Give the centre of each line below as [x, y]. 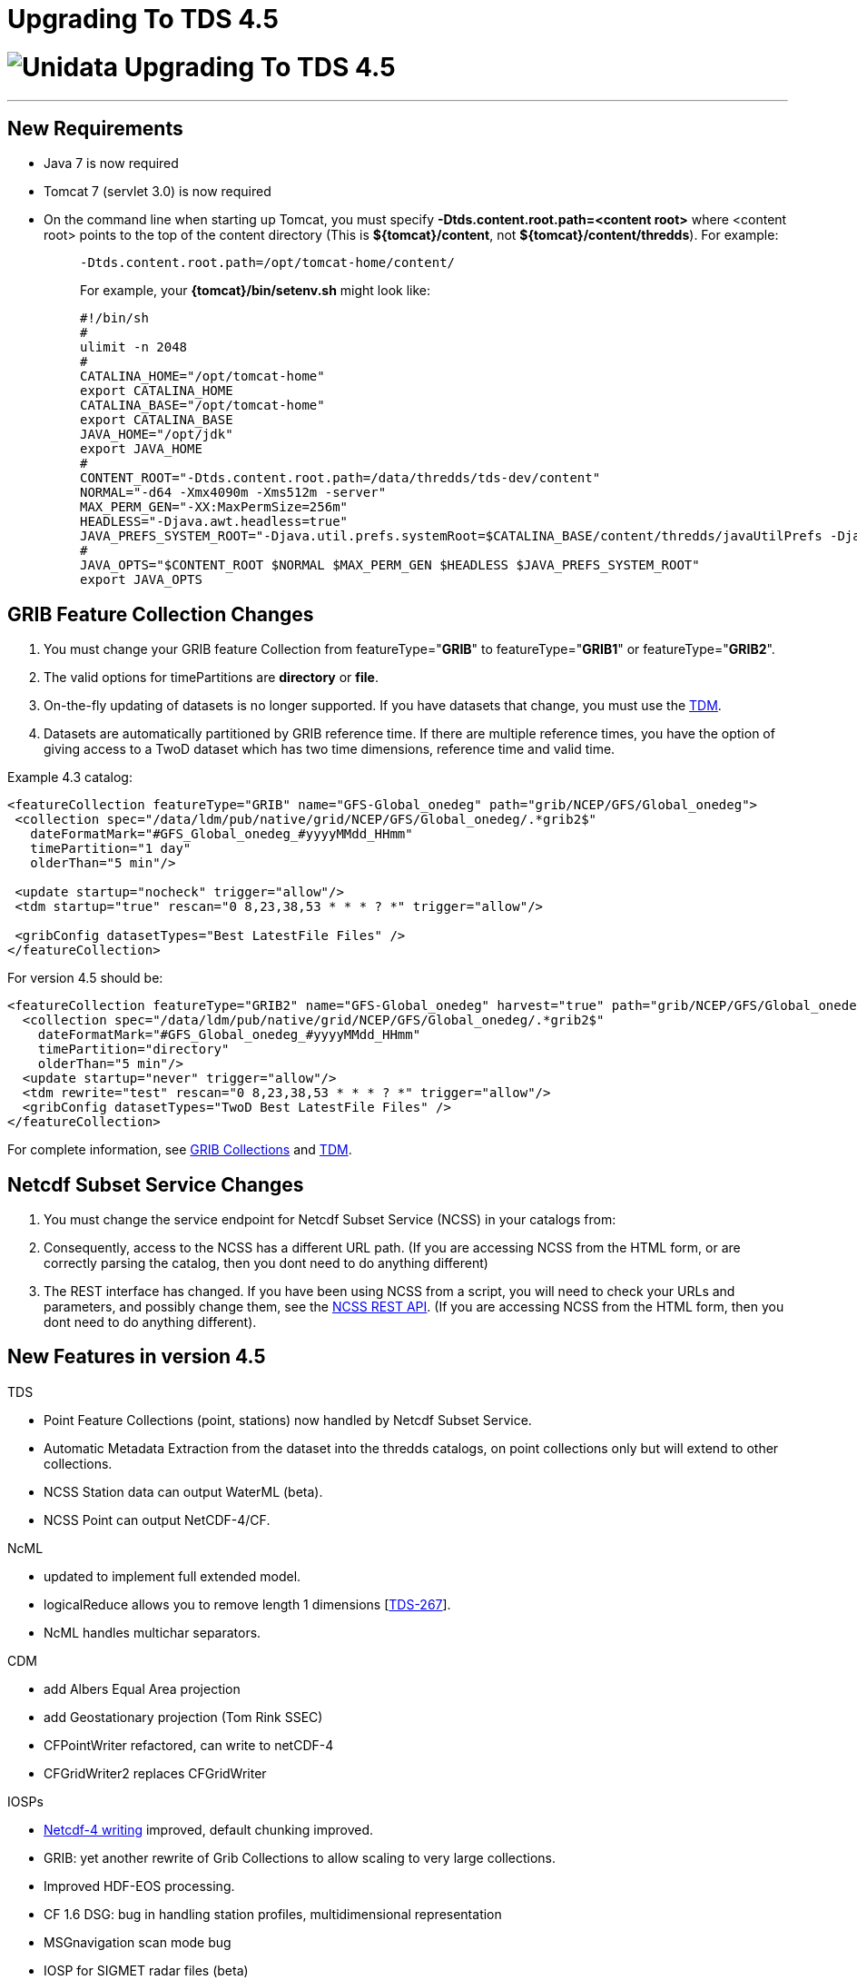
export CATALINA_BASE [157, 420]
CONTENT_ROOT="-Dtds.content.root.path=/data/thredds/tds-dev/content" [340, 478]
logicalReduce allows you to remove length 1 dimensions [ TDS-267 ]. [247, 1604]
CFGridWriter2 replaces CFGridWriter [155, 1773]
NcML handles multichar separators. [153, 1632]
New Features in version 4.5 [137, 1357]
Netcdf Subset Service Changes [156, 1184]
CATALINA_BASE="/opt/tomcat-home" [202, 406]
